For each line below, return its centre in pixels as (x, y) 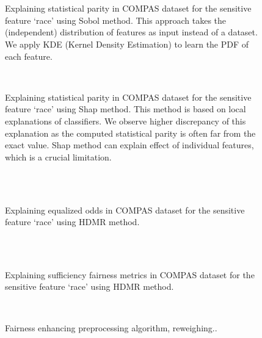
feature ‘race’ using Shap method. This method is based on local (126, 109)
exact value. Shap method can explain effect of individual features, (129, 145)
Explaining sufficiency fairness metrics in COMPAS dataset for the (130, 274)
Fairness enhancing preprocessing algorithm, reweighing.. (111, 327)
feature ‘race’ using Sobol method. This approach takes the (116, 20)
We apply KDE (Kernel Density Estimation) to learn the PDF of (127, 44)
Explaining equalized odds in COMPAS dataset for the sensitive (125, 210)
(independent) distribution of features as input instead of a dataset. (131, 32)
